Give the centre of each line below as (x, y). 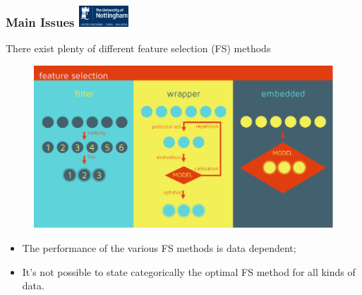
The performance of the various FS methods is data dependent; (159, 248)
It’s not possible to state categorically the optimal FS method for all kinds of (189, 271)
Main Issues (40, 22)
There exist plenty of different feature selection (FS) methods (138, 48)
